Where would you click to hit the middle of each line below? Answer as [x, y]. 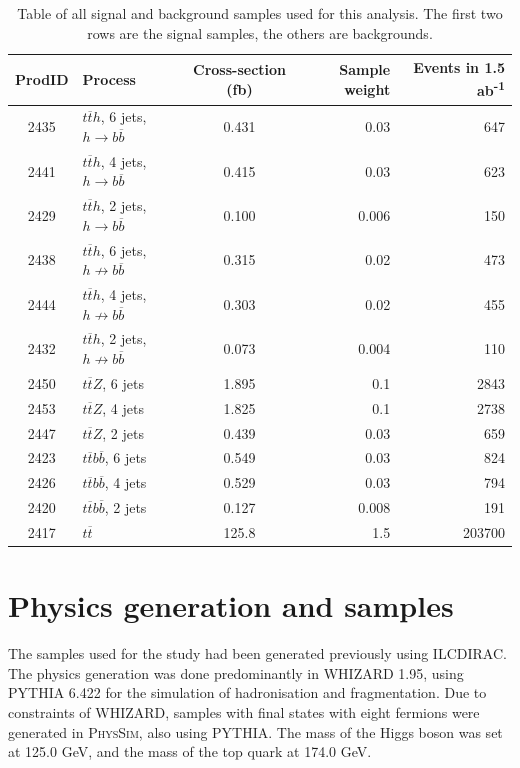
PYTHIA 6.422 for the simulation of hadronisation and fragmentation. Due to [247, 692]
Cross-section [240, 69]
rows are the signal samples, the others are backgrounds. [260, 32]
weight [367, 88]
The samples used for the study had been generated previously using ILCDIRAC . [257, 653]
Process [109, 78]
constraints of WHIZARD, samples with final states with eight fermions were [244, 711]
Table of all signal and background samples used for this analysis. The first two [260, 13]
